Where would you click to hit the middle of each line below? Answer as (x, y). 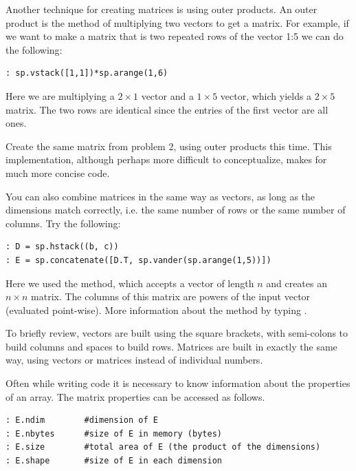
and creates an (297, 283)
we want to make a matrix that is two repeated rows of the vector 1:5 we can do (175, 36)
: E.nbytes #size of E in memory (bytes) (114, 433)
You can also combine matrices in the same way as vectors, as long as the (160, 196)
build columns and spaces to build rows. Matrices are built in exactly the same (171, 346)
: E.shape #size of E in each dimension (114, 461)
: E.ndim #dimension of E (82, 420)
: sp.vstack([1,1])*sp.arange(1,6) (87, 73)
